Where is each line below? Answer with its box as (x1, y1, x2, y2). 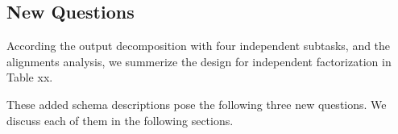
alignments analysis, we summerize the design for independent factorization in (6, 52, 392, 69)
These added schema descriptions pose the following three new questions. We (6, 95, 387, 112)
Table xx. (6, 69, 53, 86)
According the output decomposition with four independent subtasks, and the (6, 37, 391, 54)
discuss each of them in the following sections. (6, 111, 234, 128)
